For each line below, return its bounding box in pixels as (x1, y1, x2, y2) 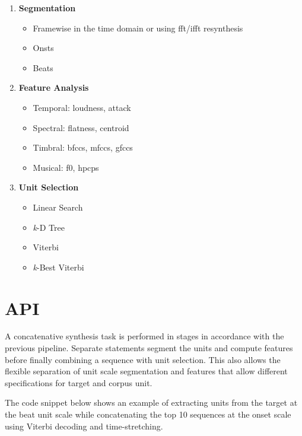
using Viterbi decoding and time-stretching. (5, 419, 163, 432)
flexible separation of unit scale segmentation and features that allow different (5, 365, 288, 377)
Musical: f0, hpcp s (33, 161, 99, 173)
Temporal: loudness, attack (33, 101, 131, 113)
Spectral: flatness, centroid (33, 121, 129, 133)
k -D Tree (33, 221, 65, 233)
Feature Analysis (18, 81, 89, 94)
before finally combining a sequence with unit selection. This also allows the (5, 353, 281, 365)
